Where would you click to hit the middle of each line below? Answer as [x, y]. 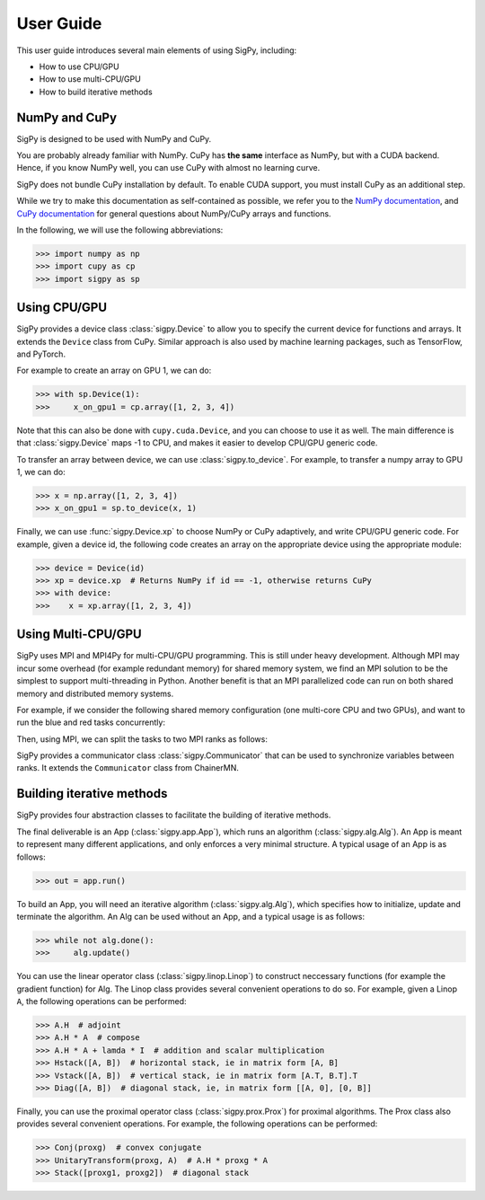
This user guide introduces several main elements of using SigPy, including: [157, 50]
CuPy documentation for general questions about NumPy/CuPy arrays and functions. [174, 213]
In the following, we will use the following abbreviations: [120, 230]
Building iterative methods [92, 794]
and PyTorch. [41, 354]
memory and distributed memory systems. [95, 693]
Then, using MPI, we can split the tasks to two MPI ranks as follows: [142, 739]
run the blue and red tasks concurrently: [91, 722]
